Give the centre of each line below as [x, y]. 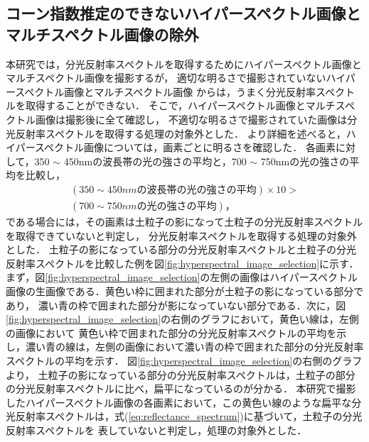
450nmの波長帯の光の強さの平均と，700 [155, 161]
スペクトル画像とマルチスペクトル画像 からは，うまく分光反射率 [166, 91]
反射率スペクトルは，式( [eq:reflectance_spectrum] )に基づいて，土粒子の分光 [189, 416]
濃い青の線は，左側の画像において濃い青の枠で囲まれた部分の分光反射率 [194, 347]
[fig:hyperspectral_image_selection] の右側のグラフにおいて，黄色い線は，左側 [182, 319]
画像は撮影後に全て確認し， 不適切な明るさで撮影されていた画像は [191, 119]
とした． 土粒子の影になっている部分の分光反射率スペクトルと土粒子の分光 [181, 249]
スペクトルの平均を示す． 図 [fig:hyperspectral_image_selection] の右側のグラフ [184, 360]
